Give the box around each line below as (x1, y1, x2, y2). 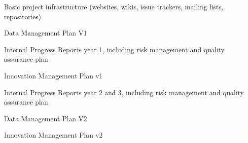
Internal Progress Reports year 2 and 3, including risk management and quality (4, 87, 244, 97)
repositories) (4, 11, 41, 21)
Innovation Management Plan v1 (4, 70, 103, 80)
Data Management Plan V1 (4, 28, 87, 38)
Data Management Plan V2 (4, 113, 87, 123)
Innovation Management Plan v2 (4, 130, 103, 140)
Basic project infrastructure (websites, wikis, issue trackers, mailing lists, (4, 1, 223, 11)
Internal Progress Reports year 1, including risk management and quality (4, 44, 225, 54)
